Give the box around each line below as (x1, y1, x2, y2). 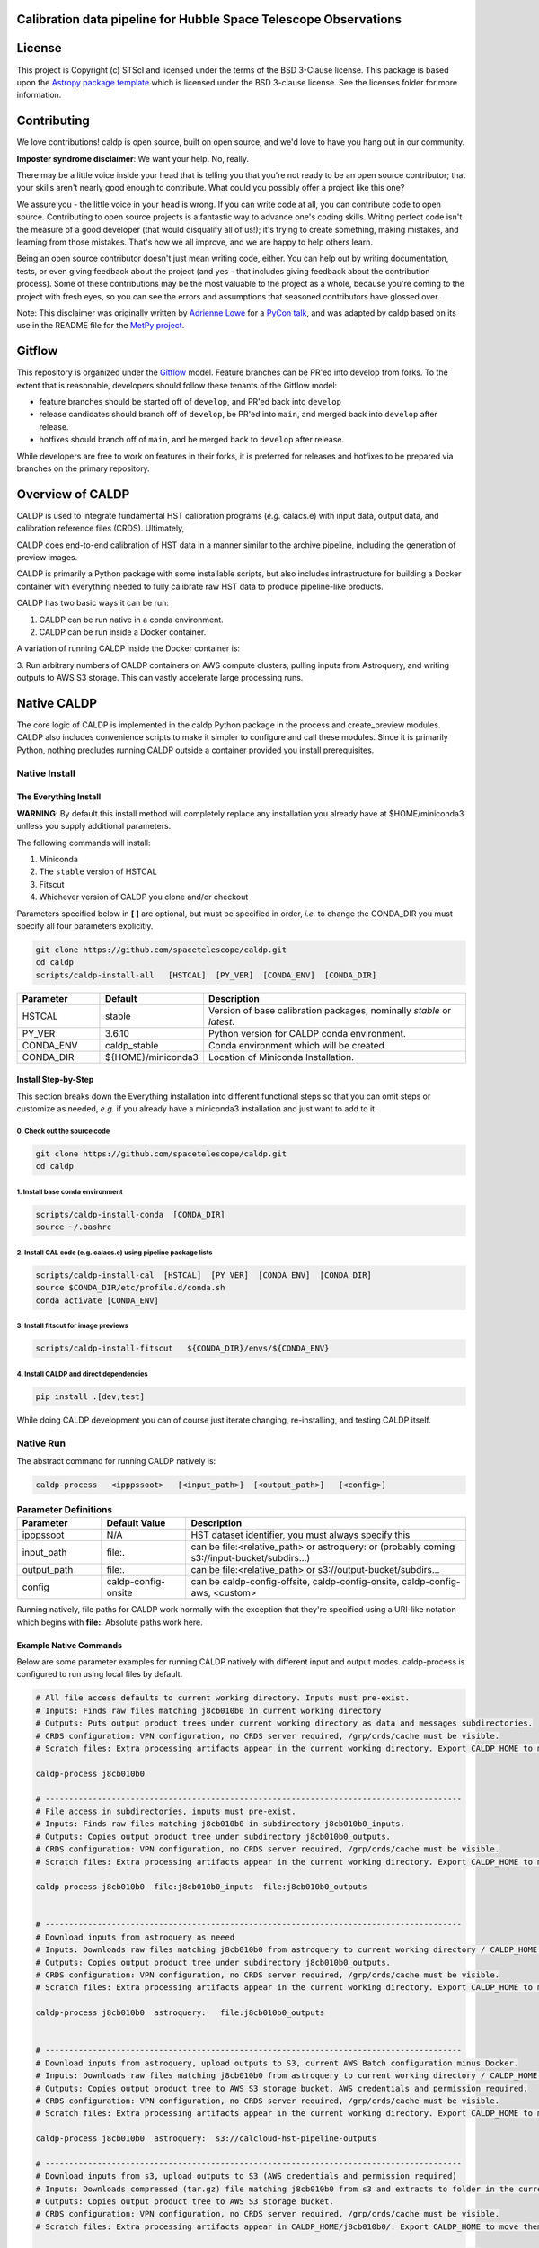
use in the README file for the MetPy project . (16, 320, 185, 331)
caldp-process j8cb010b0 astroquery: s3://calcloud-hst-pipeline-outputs (35, 2134, 377, 2144)
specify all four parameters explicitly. (16, 920, 154, 931)
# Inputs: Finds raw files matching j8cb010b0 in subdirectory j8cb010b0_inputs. (35, 1819, 406, 1829)
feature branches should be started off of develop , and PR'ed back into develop (39, 396, 341, 406)
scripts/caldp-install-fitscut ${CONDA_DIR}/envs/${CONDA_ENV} (35, 1343, 330, 1353)
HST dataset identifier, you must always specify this (190, 1529, 411, 1541)
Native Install (16, 767, 75, 780)
